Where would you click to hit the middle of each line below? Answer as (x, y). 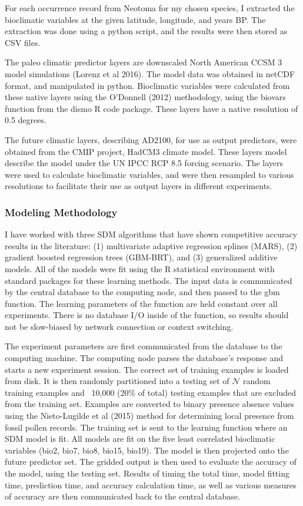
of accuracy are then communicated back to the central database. (122, 496)
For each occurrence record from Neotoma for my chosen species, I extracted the (150, 8)
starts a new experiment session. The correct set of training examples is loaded (147, 369)
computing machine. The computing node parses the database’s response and (144, 358)
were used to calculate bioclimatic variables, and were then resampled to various (149, 174)
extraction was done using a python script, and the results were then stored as (146, 31)
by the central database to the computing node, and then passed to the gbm (142, 292)
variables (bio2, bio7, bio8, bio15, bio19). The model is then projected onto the (147, 450)
